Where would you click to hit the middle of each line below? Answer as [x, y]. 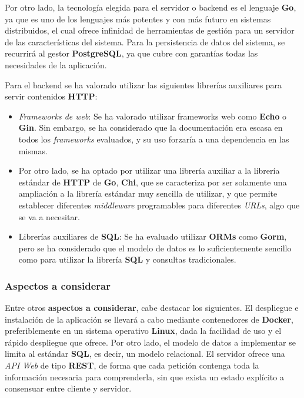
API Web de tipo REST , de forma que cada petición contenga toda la [132, 365]
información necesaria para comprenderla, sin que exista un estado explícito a [144, 377]
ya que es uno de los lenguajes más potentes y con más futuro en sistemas [138, 19]
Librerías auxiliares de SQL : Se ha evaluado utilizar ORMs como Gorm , [153, 236]
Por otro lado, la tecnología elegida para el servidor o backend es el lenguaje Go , [151, 7]
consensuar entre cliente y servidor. [68, 388]
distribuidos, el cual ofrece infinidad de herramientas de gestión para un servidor [150, 30]
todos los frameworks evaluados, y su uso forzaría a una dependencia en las [154, 139]
